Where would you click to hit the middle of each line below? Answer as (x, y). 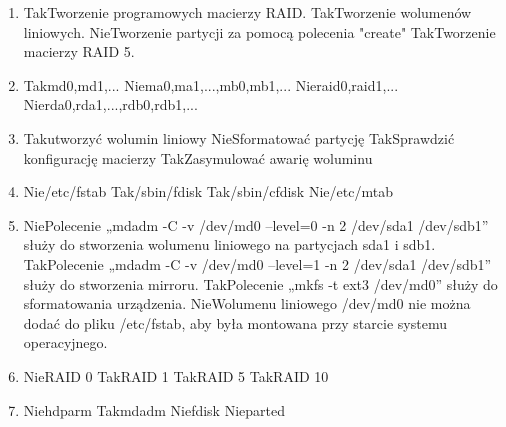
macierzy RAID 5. (79, 51)
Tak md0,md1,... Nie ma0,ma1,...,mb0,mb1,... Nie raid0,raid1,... (211, 84)
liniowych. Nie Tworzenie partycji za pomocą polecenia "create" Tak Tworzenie (259, 31)
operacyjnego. (65, 342)
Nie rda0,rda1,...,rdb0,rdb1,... (110, 104)
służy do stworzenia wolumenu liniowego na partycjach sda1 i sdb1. (229, 244)
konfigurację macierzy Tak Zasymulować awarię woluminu (198, 157)
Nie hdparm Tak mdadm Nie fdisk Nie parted (154, 409)
